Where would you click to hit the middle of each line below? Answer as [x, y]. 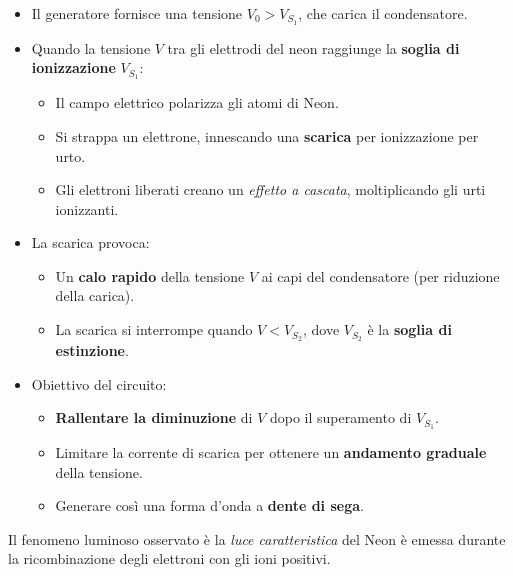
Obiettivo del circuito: [99, 383]
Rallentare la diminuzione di [154, 417]
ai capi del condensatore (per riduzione [380, 275]
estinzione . [92, 349]
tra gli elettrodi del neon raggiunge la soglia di [313, 47]
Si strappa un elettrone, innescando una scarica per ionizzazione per [267, 135]
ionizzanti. [87, 208]
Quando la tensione [91, 47]
